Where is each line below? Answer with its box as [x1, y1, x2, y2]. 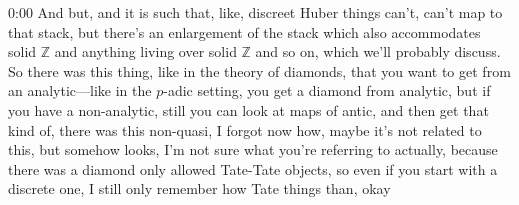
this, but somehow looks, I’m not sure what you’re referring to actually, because [8, 139, 498, 160]
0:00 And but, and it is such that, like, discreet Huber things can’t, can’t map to [8, 2, 503, 22]
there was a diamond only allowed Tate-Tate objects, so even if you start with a [8, 158, 498, 179]
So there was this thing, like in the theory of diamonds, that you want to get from [8, 60, 511, 81]
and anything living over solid [54, 41, 237, 62]
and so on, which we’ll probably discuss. [255, 41, 501, 62]
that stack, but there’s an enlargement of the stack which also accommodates [8, 21, 481, 42]
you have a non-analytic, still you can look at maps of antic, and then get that [8, 99, 489, 120]
